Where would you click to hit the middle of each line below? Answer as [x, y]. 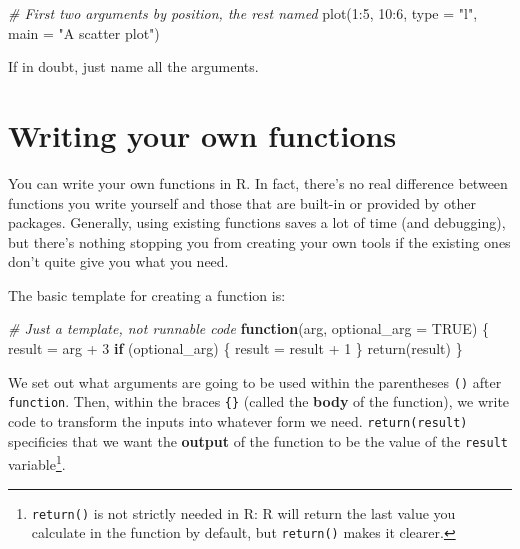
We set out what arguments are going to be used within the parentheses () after [255, 381]
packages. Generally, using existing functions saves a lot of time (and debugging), [257, 222]
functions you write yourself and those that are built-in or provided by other [242, 202]
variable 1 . [37, 462]
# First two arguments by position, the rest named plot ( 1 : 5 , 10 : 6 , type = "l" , [243, 13]
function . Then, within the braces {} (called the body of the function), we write [259, 401]
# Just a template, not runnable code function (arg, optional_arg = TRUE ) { [248, 328]
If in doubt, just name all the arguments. [133, 66]
